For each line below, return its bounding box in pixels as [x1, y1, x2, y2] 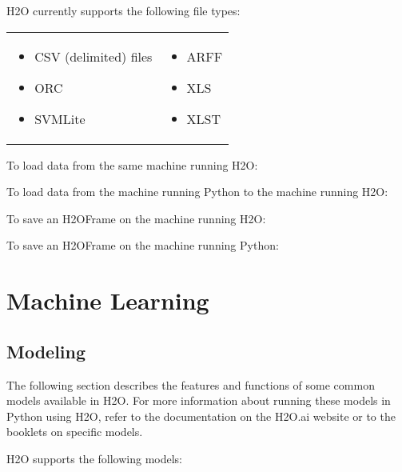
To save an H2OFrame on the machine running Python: [6, 237, 279, 254]
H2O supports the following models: [6, 450, 183, 466]
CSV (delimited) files [34, 46, 153, 66]
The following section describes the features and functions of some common [6, 376, 375, 393]
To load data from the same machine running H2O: [6, 156, 258, 173]
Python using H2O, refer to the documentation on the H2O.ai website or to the [6, 407, 396, 424]
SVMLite [34, 109, 86, 128]
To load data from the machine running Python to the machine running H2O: [6, 183, 388, 200]
